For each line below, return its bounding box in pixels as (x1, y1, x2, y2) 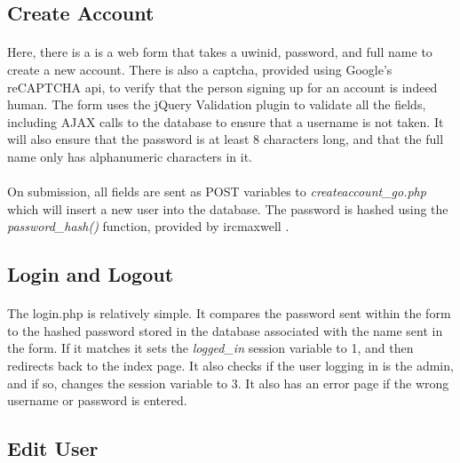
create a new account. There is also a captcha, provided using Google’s (7, 60, 393, 78)
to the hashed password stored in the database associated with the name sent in (7, 321, 443, 339)
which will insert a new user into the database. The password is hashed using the (7, 199, 448, 218)
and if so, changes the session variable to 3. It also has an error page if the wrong (7, 373, 449, 392)
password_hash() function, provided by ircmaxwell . (7, 217, 289, 235)
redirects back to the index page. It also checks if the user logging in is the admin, (7, 356, 454, 375)
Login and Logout (7, 260, 174, 288)
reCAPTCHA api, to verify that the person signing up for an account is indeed (7, 77, 438, 96)
